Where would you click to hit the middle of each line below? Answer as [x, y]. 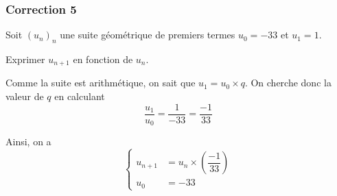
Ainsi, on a [28, 142]
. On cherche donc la [288, 83]
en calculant [80, 96]
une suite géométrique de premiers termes [148, 35]
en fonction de [103, 59]
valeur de [25, 96]
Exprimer [25, 59]
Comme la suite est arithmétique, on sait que [101, 83]
